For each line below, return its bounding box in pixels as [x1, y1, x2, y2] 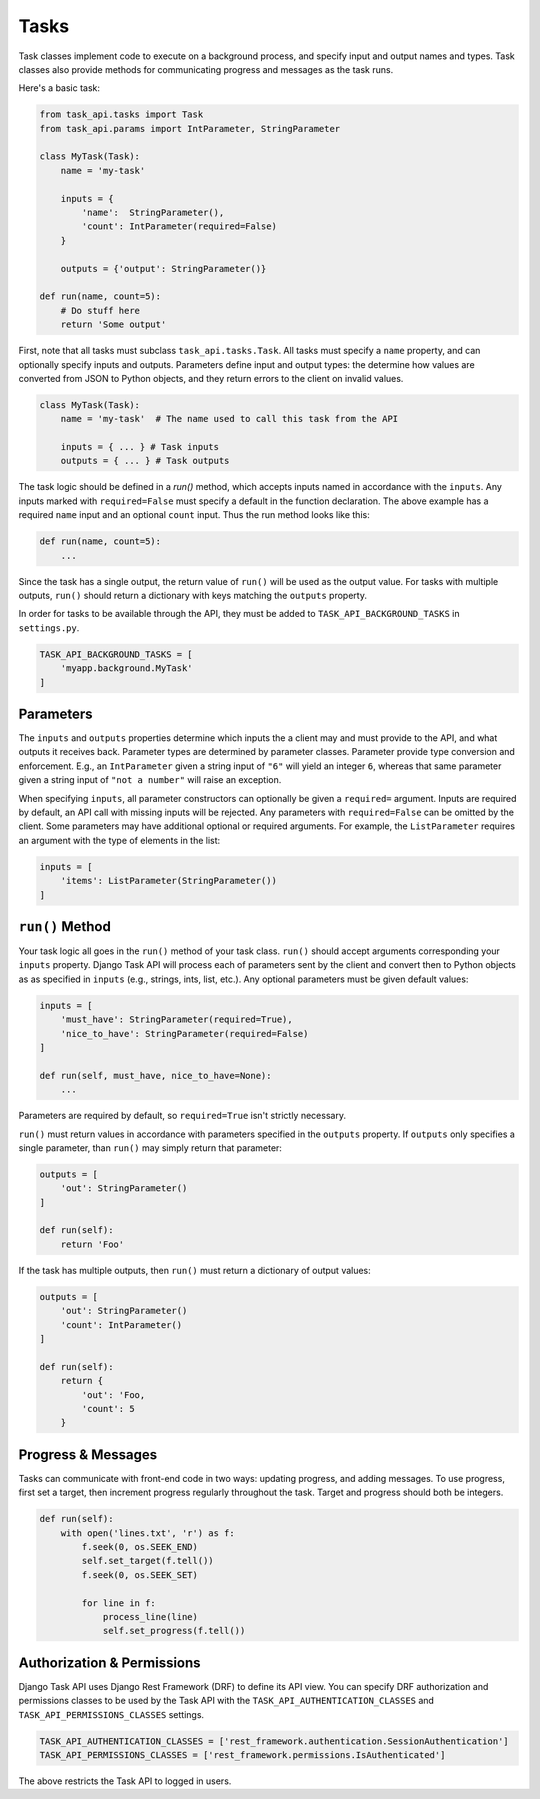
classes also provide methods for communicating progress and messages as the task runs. [18, 63, 394, 75]
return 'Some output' [60, 319, 167, 330]
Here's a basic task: [18, 82, 100, 94]
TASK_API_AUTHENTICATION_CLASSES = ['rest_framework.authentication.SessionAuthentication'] [39, 1735, 509, 1747]
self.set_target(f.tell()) [81, 1555, 214, 1567]
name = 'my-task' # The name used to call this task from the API [60, 413, 399, 425]
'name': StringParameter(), [81, 207, 225, 219]
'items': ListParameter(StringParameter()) [60, 875, 277, 887]
